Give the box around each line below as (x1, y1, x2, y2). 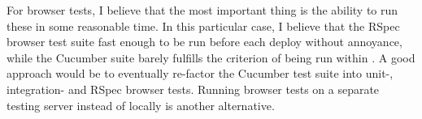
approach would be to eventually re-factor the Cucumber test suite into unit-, (7, 65, 394, 82)
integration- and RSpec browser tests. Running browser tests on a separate (7, 80, 380, 97)
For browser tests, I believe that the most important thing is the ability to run (7, 2, 398, 18)
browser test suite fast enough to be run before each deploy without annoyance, (7, 33, 402, 50)
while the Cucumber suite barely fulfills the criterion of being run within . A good (7, 49, 415, 66)
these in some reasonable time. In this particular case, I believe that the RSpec (7, 17, 400, 34)
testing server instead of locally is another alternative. (7, 96, 275, 113)
